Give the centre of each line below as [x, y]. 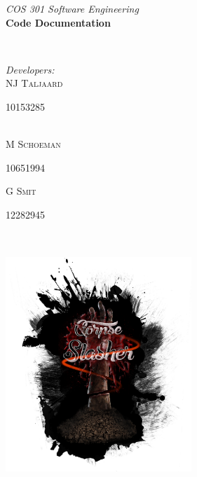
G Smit [21, 191]
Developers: [30, 69]
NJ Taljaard [34, 83]
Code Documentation [58, 22]
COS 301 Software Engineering [72, 8]
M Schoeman [33, 144]
